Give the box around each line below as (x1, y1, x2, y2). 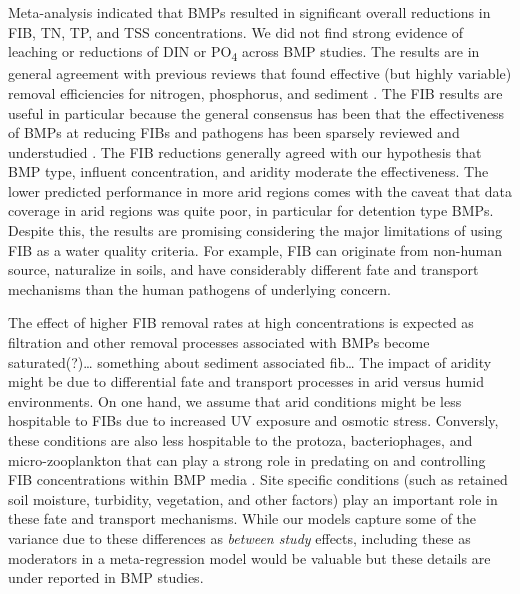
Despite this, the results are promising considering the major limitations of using (8, 220, 503, 241)
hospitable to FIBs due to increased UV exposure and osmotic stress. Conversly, (8, 410, 499, 431)
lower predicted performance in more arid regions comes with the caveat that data (8, 180, 512, 201)
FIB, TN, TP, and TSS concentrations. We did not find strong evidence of (8, 21, 464, 42)
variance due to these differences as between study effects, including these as (8, 527, 471, 548)
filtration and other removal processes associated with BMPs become (8, 332, 430, 353)
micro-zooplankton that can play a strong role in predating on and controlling (8, 449, 486, 470)
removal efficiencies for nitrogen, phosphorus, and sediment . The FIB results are (8, 82, 503, 103)
